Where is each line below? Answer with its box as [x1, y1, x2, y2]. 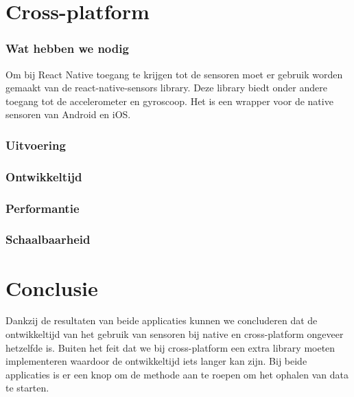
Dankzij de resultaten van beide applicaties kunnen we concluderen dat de [5, 313, 318, 328]
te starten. [5, 381, 49, 395]
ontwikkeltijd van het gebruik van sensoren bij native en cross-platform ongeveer [5, 327, 344, 341]
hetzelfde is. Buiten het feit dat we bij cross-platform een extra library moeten [5, 340, 335, 354]
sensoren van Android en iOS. [5, 107, 131, 122]
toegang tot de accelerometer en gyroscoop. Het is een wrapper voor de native [5, 93, 333, 108]
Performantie [5, 199, 80, 216]
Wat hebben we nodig [5, 40, 129, 57]
